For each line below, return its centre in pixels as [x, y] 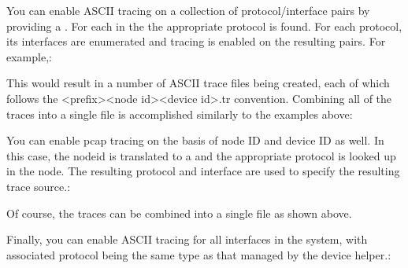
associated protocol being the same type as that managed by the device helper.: [199, 254]
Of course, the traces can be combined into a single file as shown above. [179, 213]
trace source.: [39, 186]
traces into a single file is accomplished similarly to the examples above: [180, 114]
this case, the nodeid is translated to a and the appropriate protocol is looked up [201, 155]
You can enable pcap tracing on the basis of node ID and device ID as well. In [195, 140]
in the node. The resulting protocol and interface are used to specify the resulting [203, 171]
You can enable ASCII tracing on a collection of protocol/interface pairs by [188, 10]
